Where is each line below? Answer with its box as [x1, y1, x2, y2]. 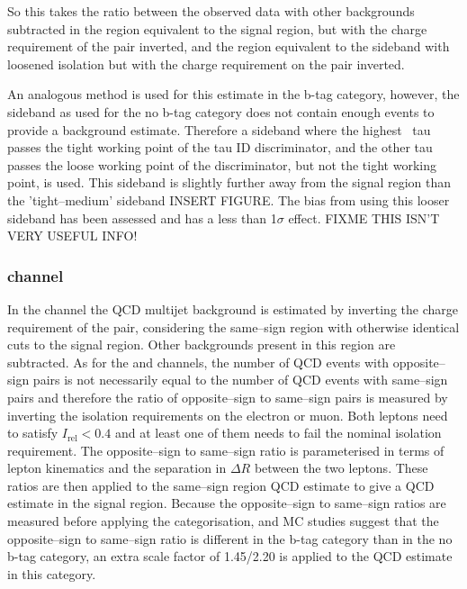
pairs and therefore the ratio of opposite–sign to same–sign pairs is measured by [7, 387, 448, 406]
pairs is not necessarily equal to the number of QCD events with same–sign [32, 370, 448, 389]
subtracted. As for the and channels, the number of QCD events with [7, 352, 390, 371]
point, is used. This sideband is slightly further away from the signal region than [7, 173, 452, 192]
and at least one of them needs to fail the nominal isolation [114, 423, 442, 442]
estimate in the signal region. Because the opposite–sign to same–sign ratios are [7, 494, 446, 512]
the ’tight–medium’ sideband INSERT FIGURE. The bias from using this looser [7, 190, 450, 209]
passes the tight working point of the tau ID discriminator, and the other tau [7, 138, 433, 157]
